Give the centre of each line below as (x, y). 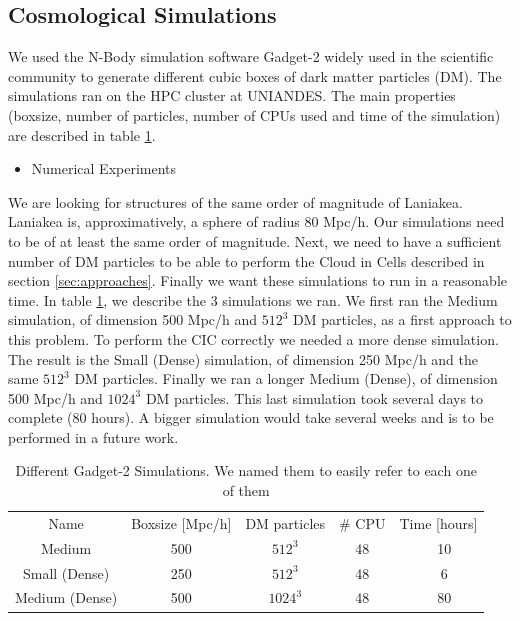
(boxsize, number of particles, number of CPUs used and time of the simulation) (254, 114)
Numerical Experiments (104, 168)
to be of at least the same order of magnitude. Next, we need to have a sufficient (255, 240)
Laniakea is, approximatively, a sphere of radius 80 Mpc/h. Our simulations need (256, 221)
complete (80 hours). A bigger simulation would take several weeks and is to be (251, 417)
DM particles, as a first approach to (402, 319)
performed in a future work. (93, 436)
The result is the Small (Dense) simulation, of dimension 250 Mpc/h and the (243, 358)
